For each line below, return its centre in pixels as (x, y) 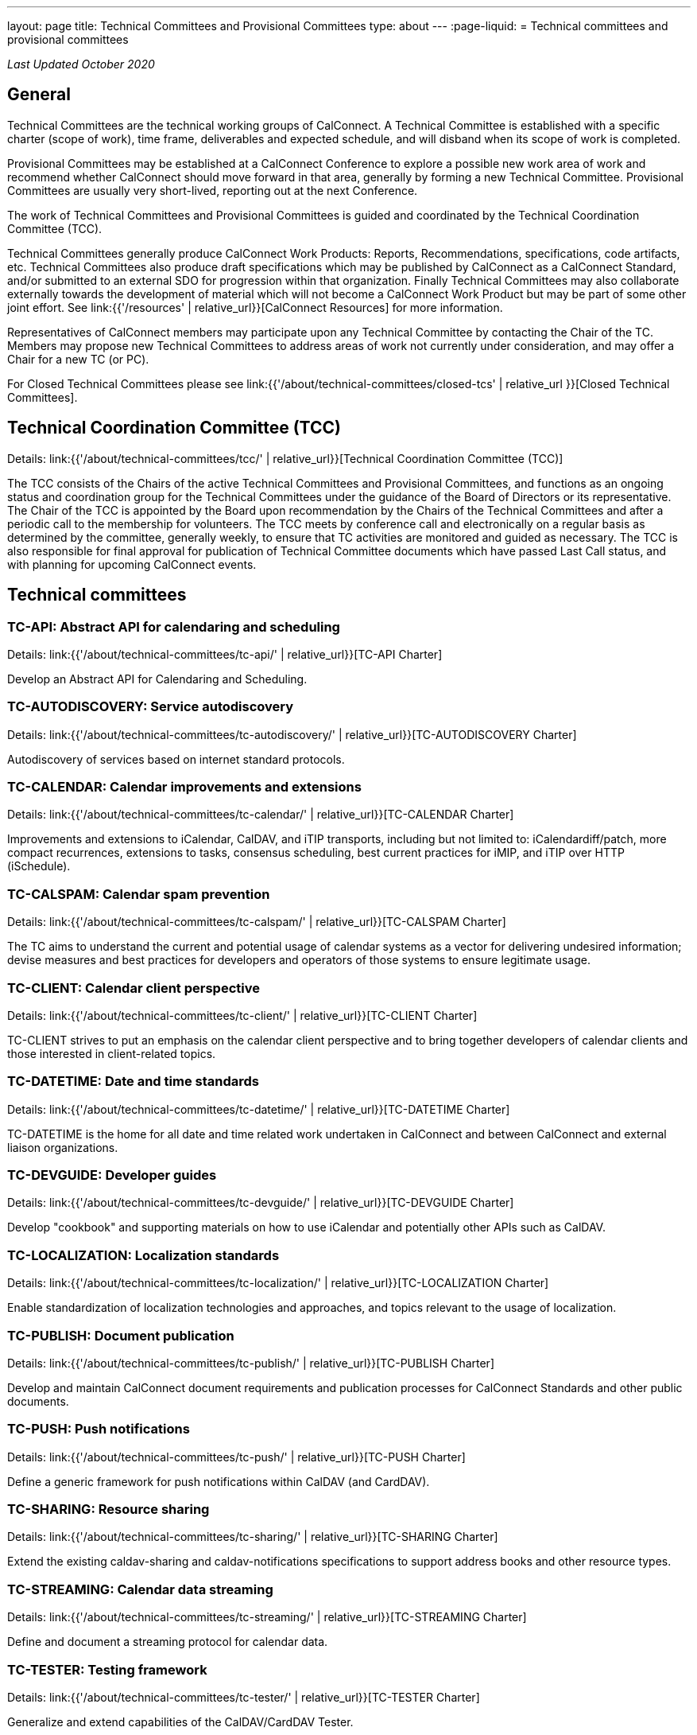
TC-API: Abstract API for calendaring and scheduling (174, 626)
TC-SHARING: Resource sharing (108, 1509)
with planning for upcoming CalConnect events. (132, 564)
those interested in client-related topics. (112, 1053)
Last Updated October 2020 (81, 64)
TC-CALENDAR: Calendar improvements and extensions (184, 787)
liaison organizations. (63, 1147)
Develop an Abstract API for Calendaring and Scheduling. (157, 679)
